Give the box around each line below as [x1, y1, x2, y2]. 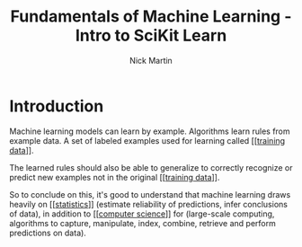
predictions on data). [9, 227, 87, 238]
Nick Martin [129, 55, 173, 66]
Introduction [9, 96, 104, 116]
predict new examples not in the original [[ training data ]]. [9, 172, 220, 182]
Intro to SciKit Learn [75, 25, 227, 46]
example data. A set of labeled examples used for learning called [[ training [9, 135, 286, 146]
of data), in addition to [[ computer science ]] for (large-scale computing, [9, 208, 275, 219]
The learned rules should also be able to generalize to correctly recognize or [9, 162, 293, 172]
